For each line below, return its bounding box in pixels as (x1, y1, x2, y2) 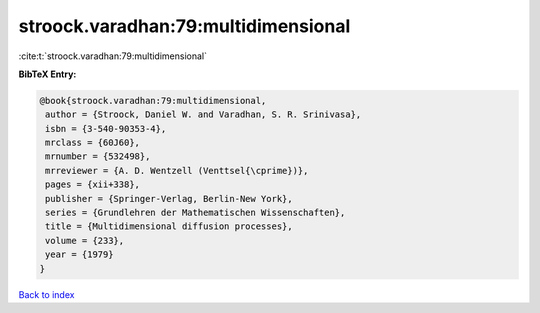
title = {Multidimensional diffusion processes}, (45, 221, 294, 232)
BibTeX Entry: (18, 68, 77, 80)
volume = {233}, (45, 235, 125, 246)
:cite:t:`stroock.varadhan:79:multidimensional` (18, 50, 207, 62)
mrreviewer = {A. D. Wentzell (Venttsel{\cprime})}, (45, 165, 309, 176)
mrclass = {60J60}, (45, 137, 140, 149)
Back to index (18, 288, 75, 300)
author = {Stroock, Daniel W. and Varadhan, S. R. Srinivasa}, (45, 109, 362, 120)
